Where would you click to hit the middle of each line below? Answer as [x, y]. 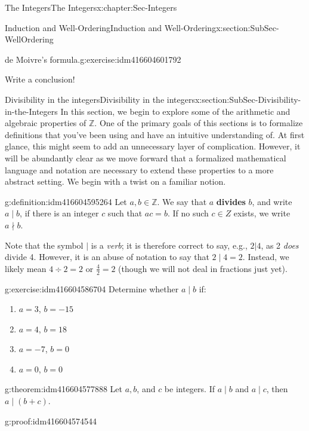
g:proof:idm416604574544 [51, 421]
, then [277, 389]
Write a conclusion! [40, 79]
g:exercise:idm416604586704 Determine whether [92, 288]
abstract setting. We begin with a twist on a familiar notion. [115, 181]
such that [125, 213]
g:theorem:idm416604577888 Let [64, 389]
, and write [272, 201]
